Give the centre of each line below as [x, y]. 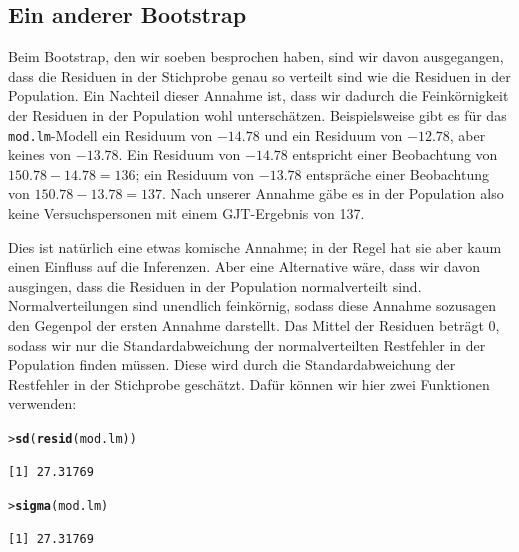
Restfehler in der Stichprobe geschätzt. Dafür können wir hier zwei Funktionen [249, 383]
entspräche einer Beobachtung [397, 173]
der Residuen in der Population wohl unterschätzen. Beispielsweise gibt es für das [257, 114]
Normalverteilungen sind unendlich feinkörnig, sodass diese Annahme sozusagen [252, 305]
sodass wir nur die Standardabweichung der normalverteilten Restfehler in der [247, 344]
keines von [40, 154]
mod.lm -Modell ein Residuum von [110, 134]
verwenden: [42, 403]
